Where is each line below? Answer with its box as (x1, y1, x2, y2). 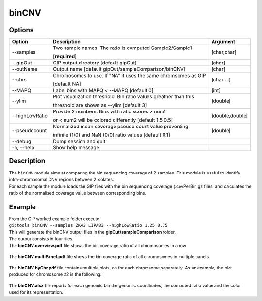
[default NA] (52, 80, 81, 87)
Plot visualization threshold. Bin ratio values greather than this (52, 94, 194, 100)
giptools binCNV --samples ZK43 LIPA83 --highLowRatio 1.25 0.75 (9, 223, 168, 228)
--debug (12, 138, 32, 145)
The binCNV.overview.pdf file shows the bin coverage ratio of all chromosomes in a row (9, 243, 187, 249)
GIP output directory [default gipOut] (52, 60, 137, 66)
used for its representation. (9, 289, 63, 295)
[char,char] (211, 49, 237, 56)
